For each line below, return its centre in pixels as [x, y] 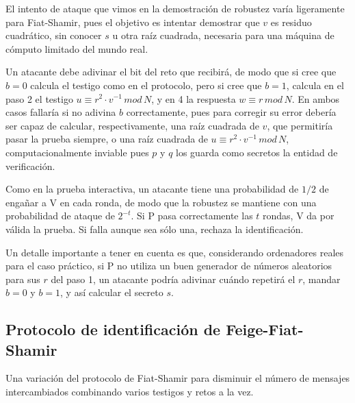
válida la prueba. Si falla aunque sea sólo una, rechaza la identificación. [155, 229]
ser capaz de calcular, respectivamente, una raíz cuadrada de [132, 125]
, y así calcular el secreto [112, 292]
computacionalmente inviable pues [77, 152]
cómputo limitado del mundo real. [77, 48]
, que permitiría [300, 125]
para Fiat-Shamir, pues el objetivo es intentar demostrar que [133, 22]
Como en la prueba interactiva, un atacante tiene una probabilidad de [152, 189]
